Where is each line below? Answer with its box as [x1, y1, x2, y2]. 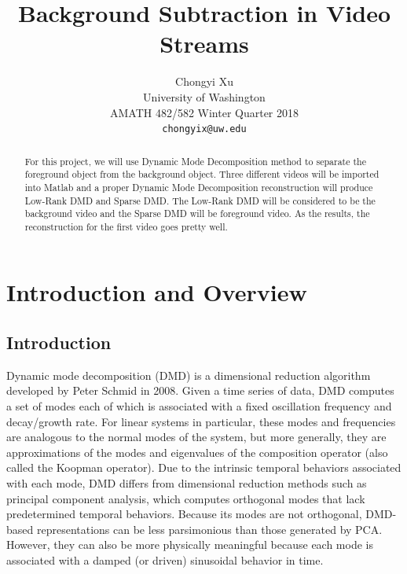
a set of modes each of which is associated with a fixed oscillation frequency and [6, 398, 392, 414]
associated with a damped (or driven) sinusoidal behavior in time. [6, 552, 324, 568]
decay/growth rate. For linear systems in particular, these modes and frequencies [6, 413, 396, 429]
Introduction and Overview [6, 276, 307, 308]
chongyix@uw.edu [162, 123, 247, 135]
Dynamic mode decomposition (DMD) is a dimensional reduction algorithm [6, 366, 371, 383]
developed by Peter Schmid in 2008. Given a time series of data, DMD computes [6, 382, 394, 399]
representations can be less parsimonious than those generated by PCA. [36, 521, 383, 537]
